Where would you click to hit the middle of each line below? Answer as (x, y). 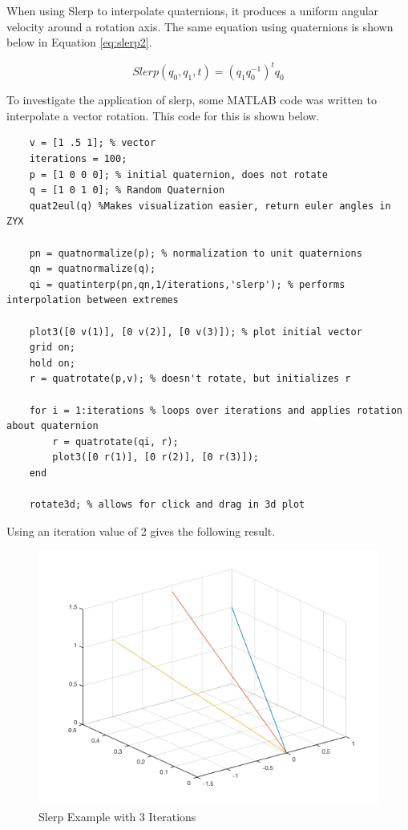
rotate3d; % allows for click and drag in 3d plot (167, 505)
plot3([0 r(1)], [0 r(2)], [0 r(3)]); (156, 458)
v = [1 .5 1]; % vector (93, 143)
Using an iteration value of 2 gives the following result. (141, 530)
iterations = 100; (78, 159)
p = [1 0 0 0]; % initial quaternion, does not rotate (178, 174)
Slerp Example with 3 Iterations (117, 816)
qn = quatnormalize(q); (93, 269)
